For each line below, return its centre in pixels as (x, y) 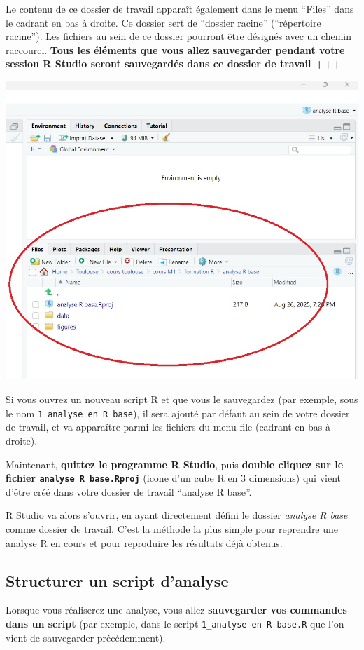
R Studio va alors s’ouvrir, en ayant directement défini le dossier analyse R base (177, 515)
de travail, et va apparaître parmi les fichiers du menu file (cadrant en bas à (168, 427)
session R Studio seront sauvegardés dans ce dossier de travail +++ (174, 63)
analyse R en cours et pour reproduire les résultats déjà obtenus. (144, 542)
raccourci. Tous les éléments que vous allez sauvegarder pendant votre (175, 49)
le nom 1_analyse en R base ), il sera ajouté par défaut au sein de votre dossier (178, 413)
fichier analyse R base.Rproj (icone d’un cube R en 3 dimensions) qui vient (173, 478)
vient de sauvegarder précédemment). (86, 637)
